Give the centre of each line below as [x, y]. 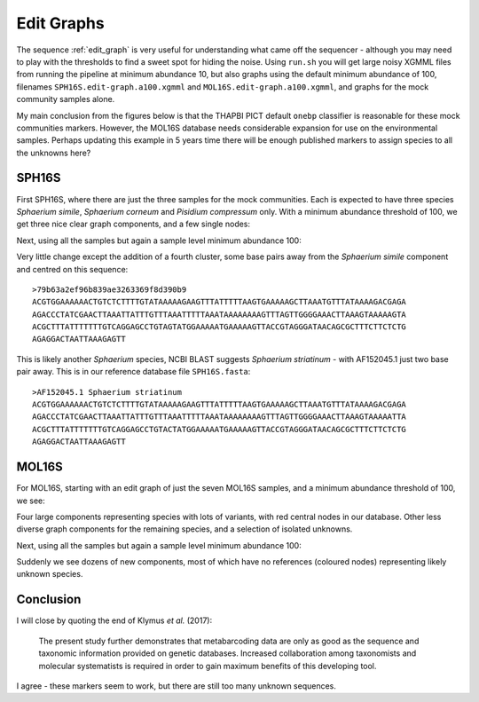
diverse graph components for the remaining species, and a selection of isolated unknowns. [185, 529]
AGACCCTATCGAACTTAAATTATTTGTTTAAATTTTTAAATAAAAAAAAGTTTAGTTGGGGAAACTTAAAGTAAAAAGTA [220, 314]
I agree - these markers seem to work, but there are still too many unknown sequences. [177, 686]
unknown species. [50, 574]
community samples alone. [66, 99]
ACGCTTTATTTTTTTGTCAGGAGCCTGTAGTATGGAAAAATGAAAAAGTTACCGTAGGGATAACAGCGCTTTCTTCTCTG [220, 327]
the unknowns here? [54, 153]
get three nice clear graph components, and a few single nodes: [133, 224]
